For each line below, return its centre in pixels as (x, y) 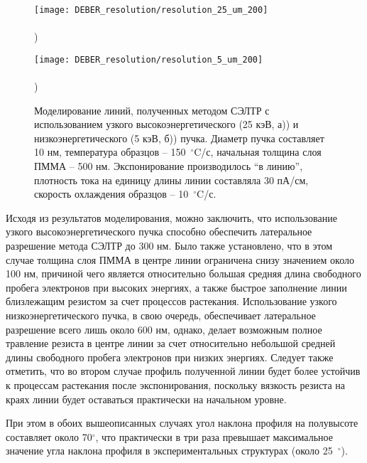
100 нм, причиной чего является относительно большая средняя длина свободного (183, 273)
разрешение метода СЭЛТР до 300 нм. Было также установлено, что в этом (169, 246)
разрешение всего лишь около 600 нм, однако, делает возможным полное (164, 329)
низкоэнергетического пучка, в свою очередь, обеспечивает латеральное (161, 315)
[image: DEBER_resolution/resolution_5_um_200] (149, 59)
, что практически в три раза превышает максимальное (214, 436)
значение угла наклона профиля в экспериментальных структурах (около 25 (169, 451)
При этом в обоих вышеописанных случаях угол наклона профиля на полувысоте (182, 423)
